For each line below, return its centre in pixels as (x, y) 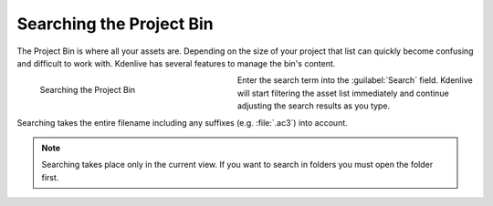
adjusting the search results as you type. (314, 106)
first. (50, 177)
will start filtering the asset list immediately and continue (343, 93)
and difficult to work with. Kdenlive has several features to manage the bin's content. (176, 63)
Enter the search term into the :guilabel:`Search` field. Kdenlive (356, 80)
